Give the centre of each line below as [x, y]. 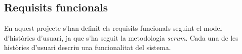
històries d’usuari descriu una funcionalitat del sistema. [87, 47]
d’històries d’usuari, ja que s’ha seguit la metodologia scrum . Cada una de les [121, 37]
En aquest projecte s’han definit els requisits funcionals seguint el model [113, 28]
